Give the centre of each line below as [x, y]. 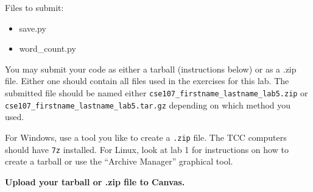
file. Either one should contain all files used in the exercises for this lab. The [147, 81]
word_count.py [47, 48]
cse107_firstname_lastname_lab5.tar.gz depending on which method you [148, 105]
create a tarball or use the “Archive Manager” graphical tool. [119, 161]
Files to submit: [34, 7]
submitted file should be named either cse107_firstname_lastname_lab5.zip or [156, 92]
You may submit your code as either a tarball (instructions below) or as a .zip [151, 69]
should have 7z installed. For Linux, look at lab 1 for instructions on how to [147, 149]
